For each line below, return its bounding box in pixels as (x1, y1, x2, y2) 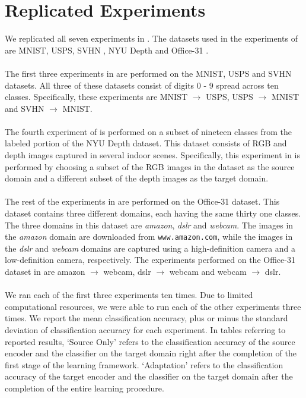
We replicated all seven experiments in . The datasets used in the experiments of (5, 32, 298, 45)
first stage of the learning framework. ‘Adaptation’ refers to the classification (5, 358, 283, 371)
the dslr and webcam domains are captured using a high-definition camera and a (5, 242, 296, 254)
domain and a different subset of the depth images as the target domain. (5, 172, 269, 184)
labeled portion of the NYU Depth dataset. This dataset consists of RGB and (5, 137, 287, 149)
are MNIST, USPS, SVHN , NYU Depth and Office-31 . (5, 43, 209, 56)
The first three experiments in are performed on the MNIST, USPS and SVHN (5, 67, 292, 79)
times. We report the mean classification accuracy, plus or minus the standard (5, 312, 288, 324)
